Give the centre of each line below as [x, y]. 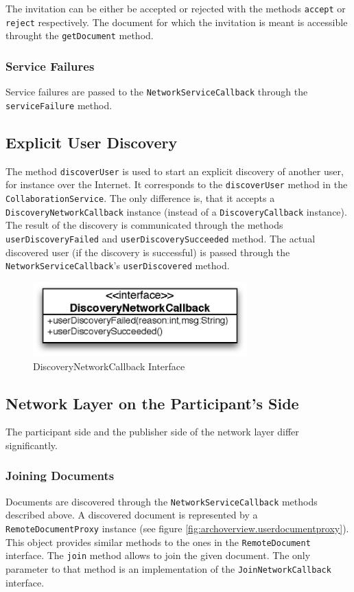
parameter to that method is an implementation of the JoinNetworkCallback [168, 568]
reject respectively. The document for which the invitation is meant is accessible [177, 22]
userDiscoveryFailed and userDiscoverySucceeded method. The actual [161, 238]
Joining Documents [60, 476]
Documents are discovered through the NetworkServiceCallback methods [162, 501]
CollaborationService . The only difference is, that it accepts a [140, 198]
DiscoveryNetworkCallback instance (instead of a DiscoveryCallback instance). [176, 211]
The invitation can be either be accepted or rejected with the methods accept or [176, 8]
